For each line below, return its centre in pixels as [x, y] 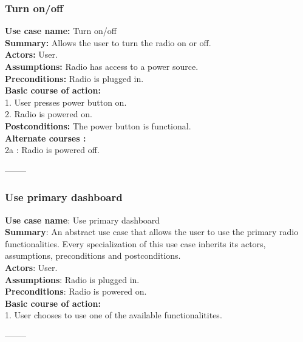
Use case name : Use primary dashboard [83, 220]
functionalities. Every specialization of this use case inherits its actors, [135, 243]
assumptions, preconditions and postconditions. [93, 255]
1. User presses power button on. [66, 102]
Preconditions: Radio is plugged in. [74, 78]
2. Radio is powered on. [49, 114]
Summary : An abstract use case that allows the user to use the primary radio [152, 232]
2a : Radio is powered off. [52, 150]
